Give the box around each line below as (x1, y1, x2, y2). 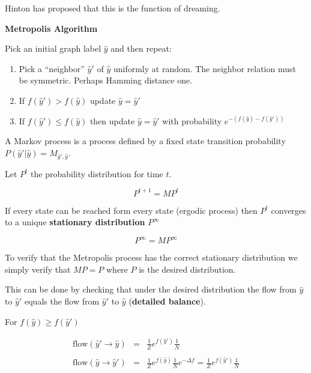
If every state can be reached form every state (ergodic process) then (5, 204, 258, 216)
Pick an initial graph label (5, 42, 101, 55)
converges (271, 204, 306, 216)
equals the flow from (25, 295, 100, 308)
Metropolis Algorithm (5, 22, 98, 34)
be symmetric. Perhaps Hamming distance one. (19, 74, 193, 86)
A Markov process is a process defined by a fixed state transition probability (5, 135, 286, 147)
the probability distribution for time (31, 167, 163, 180)
